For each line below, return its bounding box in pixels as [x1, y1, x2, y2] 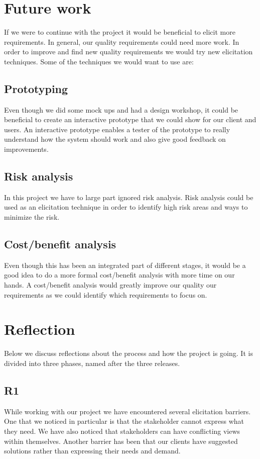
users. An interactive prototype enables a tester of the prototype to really [4, 124, 230, 134]
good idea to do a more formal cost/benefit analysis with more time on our [4, 269, 235, 280]
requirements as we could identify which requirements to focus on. [4, 289, 207, 300]
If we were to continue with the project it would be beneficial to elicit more [4, 27, 235, 37]
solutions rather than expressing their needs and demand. [4, 445, 181, 456]
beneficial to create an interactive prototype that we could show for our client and [4, 114, 256, 125]
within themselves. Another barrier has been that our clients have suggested [4, 435, 238, 446]
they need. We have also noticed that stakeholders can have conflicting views [4, 425, 240, 436]
